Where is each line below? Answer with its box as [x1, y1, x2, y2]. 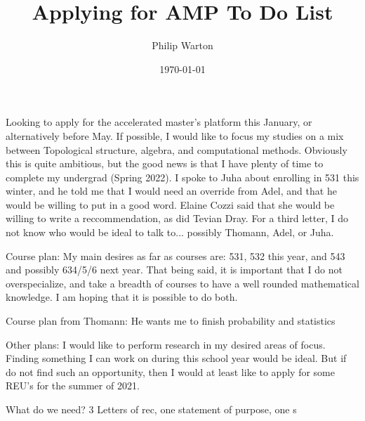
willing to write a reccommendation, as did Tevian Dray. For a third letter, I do [6, 211, 348, 226]
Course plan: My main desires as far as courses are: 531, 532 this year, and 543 [6, 248, 345, 263]
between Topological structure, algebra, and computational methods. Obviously [6, 142, 347, 157]
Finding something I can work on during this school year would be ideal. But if [6, 351, 347, 365]
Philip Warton [152, 38, 213, 53]
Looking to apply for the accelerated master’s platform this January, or [6, 115, 312, 129]
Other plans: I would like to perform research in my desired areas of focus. [6, 337, 326, 351]
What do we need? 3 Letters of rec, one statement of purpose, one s [6, 402, 297, 416]
